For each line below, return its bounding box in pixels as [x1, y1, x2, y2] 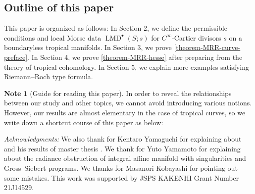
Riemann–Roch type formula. [4, 71, 93, 82]
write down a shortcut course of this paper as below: [4, 117, 163, 127]
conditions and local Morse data [4, 32, 102, 43]
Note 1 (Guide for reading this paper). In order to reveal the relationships [4, 88, 232, 98]
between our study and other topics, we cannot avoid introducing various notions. [4, 97, 252, 108]
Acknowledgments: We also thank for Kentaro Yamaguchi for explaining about [4, 134, 242, 144]
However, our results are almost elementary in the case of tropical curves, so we [4, 107, 246, 117]
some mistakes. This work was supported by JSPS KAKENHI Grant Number [4, 172, 239, 183]
